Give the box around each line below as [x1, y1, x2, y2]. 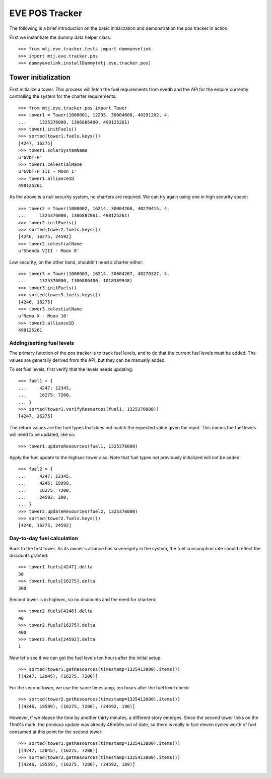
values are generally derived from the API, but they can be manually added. [9, 357, 166, 363]
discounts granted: [9, 552, 49, 558]
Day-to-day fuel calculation [9, 535, 78, 542]
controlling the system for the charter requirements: [9, 93, 117, 99]
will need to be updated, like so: [9, 431, 76, 438]
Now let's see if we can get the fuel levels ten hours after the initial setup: [9, 655, 162, 661]
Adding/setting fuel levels [9, 339, 74, 346]
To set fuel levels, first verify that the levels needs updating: [9, 366, 133, 372]
